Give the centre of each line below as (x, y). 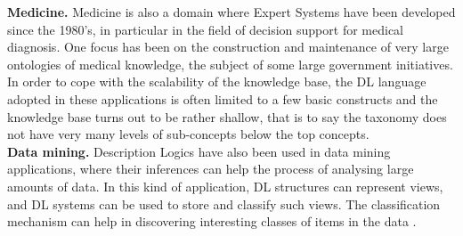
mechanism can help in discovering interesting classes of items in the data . (212, 221)
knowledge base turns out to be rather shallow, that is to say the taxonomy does (227, 116)
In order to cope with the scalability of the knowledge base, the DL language (217, 81)
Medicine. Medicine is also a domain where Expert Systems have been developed (231, 12)
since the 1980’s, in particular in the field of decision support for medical (205, 29)
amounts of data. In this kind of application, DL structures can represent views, (225, 186)
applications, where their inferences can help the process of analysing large (211, 169)
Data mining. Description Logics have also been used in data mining (199, 151)
